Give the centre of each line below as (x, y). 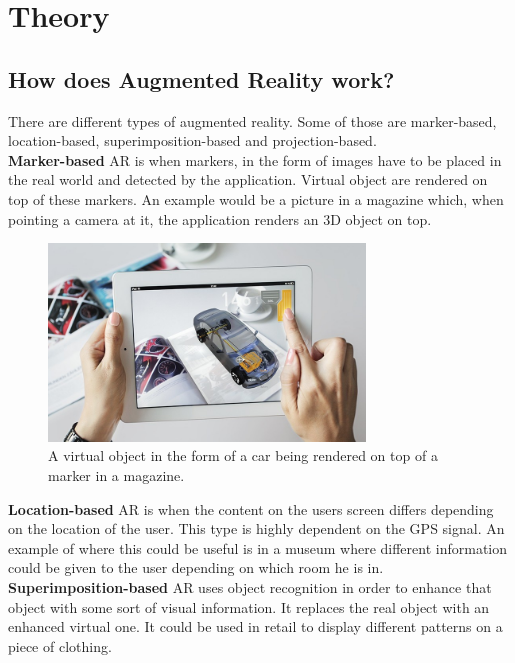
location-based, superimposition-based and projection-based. (192, 140)
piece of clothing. (60, 645)
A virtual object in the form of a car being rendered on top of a (243, 455)
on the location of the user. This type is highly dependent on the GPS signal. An (256, 528)
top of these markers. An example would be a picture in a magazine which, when (256, 198)
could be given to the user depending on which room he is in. (196, 567)
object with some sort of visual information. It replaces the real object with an (249, 606)
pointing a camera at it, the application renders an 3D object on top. (220, 218)
